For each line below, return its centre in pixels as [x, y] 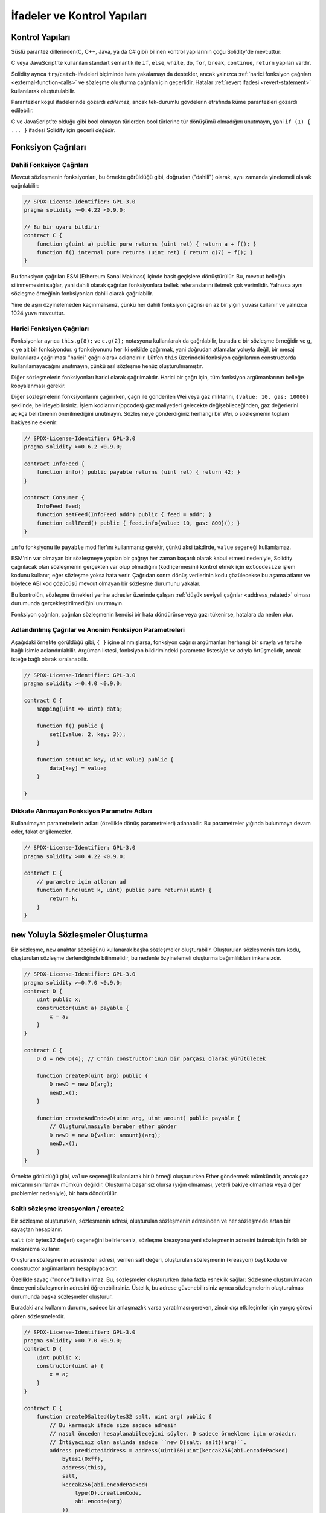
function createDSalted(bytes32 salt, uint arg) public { [124, 1417]
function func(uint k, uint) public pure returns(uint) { [124, 890]
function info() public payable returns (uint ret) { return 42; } [139, 472]
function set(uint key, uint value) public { [105, 760]
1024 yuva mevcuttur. [38, 313]
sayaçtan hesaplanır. [37, 1229]
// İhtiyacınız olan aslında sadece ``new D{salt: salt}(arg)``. [148, 1442]
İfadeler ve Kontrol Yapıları [79, 16]
